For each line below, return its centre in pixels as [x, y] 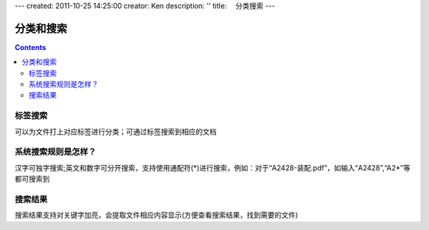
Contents [31, 47]
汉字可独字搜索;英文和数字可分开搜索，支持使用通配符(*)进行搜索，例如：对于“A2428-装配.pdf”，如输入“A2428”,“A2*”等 [213, 167]
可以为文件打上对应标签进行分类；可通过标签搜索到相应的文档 [116, 132]
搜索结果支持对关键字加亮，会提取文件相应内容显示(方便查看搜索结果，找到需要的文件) [157, 215]
